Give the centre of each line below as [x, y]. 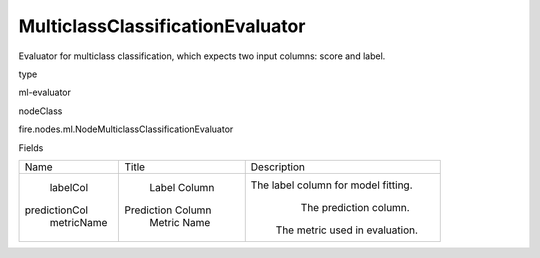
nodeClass [40, 111]
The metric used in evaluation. [347, 230]
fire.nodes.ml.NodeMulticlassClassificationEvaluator [126, 129]
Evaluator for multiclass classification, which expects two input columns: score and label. [202, 56]
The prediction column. [355, 207]
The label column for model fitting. [332, 185]
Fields [31, 147]
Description [277, 167]
